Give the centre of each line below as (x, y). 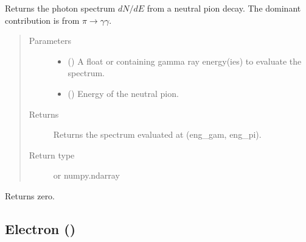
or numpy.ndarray (86, 175)
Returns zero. (30, 195)
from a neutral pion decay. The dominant (224, 8)
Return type (52, 155)
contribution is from (42, 20)
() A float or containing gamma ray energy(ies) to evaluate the (185, 61)
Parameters (50, 41)
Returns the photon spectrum (60, 8)
